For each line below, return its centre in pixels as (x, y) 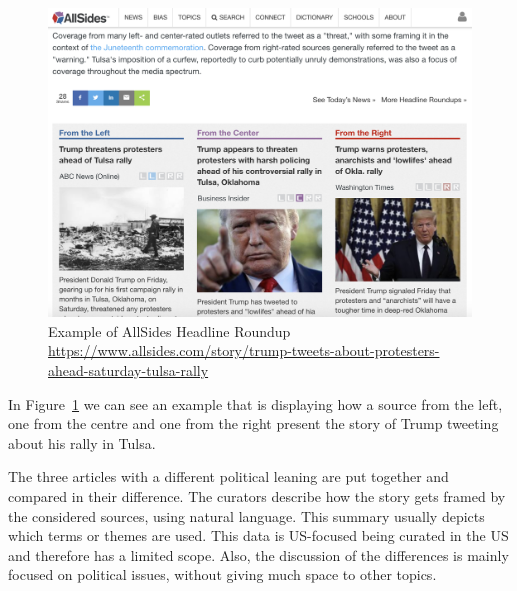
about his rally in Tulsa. (82, 442)
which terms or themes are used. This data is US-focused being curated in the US (258, 535)
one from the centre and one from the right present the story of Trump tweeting (253, 423)
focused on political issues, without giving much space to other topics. (222, 574)
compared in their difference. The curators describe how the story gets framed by (257, 496)
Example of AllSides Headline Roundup (169, 330)
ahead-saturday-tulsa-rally (128, 370)
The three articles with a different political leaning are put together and (228, 476)
